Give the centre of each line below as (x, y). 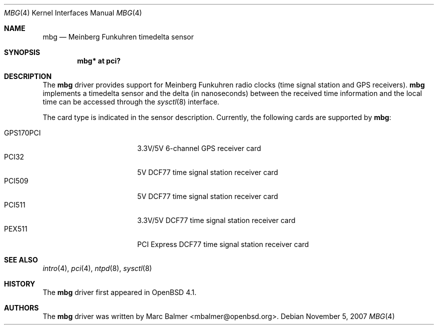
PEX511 (16, 229)
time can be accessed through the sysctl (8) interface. (131, 102)
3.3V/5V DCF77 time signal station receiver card (216, 220)
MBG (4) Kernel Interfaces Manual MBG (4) (73, 13)
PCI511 (15, 205)
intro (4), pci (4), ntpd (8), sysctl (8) (97, 268)
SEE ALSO (21, 260)
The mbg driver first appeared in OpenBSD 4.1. (119, 292)
